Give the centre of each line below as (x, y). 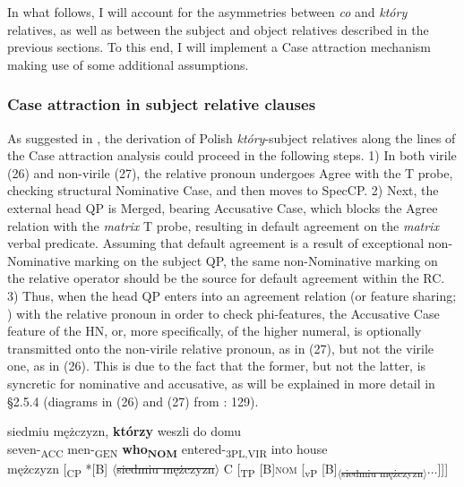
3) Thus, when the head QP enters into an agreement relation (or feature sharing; (232, 295)
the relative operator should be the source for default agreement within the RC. (226, 278)
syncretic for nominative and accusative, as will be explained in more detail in (221, 383)
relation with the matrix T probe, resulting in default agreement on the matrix (223, 225)
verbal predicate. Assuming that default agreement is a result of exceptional (216, 243)
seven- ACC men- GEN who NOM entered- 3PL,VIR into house (168, 449)
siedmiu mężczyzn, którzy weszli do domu (125, 431)
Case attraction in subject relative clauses (162, 104)
